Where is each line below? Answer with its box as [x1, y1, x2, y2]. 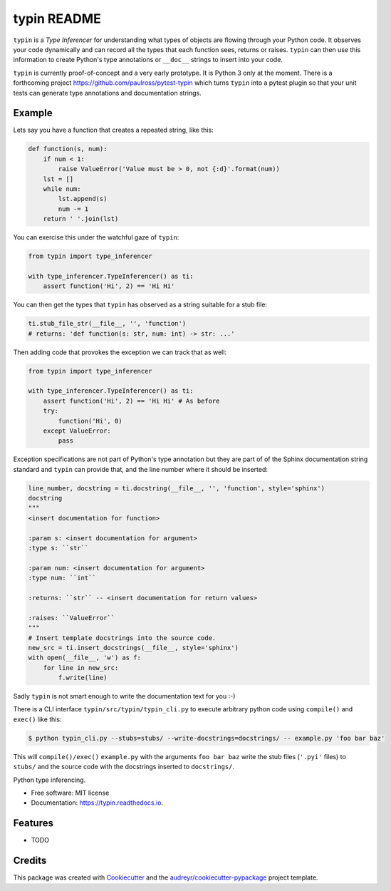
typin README [13, 11, 101, 26]
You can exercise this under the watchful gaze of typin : [13, 233, 179, 242]
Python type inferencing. [13, 776, 86, 784]
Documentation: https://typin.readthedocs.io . [31, 798, 164, 807]
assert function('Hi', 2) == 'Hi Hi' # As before [43, 396, 220, 405]
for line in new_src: [43, 664, 119, 671]
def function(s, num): [28, 145, 108, 153]
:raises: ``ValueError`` [28, 614, 115, 622]
